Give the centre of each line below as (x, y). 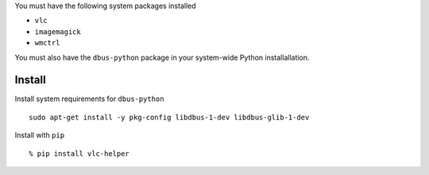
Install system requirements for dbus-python (89, 99)
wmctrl (47, 43)
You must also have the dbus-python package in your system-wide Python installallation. (162, 57)
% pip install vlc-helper (79, 154)
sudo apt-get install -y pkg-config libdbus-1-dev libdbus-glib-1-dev (169, 117)
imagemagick (58, 31)
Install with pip (40, 135)
